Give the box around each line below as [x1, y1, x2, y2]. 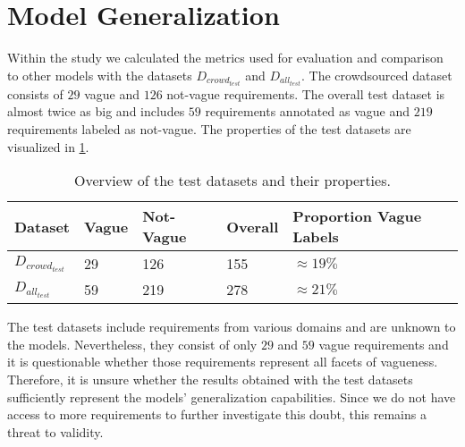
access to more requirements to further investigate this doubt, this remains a [7, 405, 427, 424]
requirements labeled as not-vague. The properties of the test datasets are [7, 120, 411, 138]
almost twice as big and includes [7, 102, 185, 121]
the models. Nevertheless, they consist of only [7, 334, 258, 353]
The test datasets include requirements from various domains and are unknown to [7, 317, 456, 336]
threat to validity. [7, 422, 104, 441]
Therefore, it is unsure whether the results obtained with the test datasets [7, 369, 413, 388]
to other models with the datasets [7, 65, 192, 84]
